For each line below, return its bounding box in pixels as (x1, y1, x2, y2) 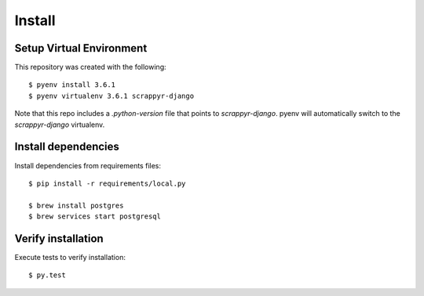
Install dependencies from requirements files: (14, 161, 161, 170)
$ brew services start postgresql (28, 212, 161, 221)
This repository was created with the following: (14, 63, 166, 72)
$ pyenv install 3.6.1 (28, 81, 116, 89)
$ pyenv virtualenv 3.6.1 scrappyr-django (28, 91, 195, 100)
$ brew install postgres (28, 200, 124, 210)
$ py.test (28, 271, 66, 280)
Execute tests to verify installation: (14, 253, 126, 262)
